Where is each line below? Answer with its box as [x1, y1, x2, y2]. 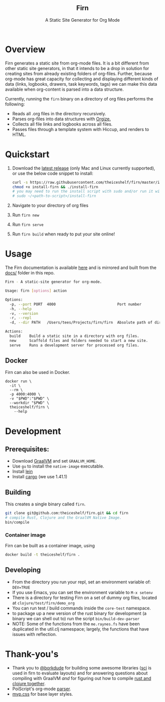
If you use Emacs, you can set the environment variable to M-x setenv [12, 589, 153, 595]
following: [5, 101, 25, 107]
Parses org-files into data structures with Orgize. [12, 116, 111, 122]
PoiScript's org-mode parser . [12, 686, 71, 692]
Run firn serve [12, 222, 44, 228]
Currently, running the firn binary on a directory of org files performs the [5, 96, 154, 101]
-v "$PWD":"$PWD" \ [9, 396, 50, 401]
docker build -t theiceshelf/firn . [5, 552, 80, 557]
